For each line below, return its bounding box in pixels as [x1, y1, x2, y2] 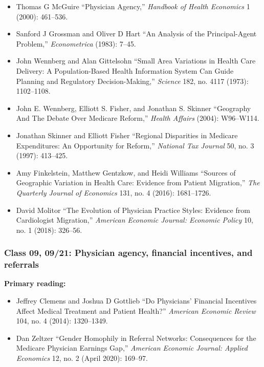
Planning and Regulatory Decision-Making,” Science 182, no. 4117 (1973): [16, 75, 249, 86]
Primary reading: [4, 278, 66, 289]
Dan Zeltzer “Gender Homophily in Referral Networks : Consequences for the [16, 332, 256, 343]
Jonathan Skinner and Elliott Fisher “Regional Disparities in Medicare [16, 129, 238, 140]
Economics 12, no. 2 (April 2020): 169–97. [16, 352, 148, 363]
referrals [4, 258, 39, 271]
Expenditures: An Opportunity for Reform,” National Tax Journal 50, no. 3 [16, 140, 254, 150]
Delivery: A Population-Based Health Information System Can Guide [16, 65, 234, 76]
